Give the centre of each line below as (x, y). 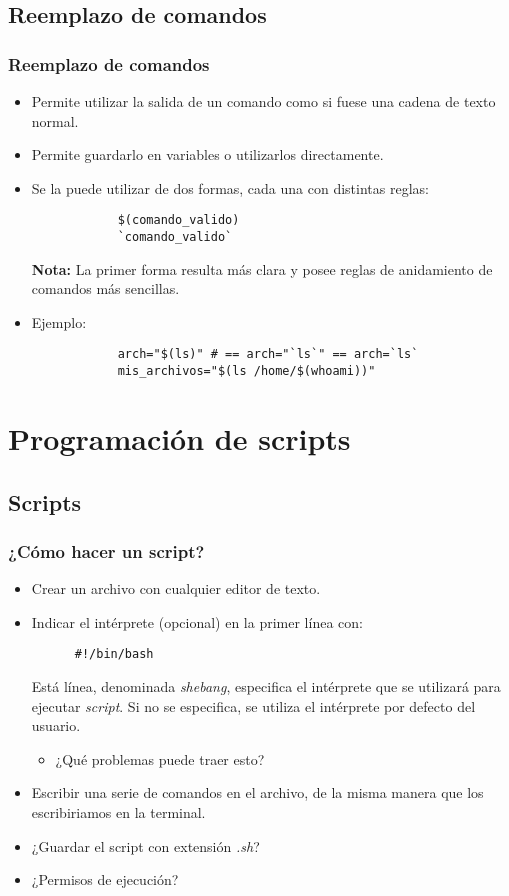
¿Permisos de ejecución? (105, 879)
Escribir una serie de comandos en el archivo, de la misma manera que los (257, 792)
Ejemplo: (59, 321)
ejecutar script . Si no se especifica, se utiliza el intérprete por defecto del (253, 705)
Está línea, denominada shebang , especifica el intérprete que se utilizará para (266, 686)
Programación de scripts (179, 437)
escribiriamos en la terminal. (118, 811)
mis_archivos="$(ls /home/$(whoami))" (246, 371)
